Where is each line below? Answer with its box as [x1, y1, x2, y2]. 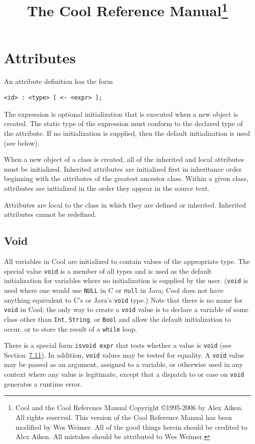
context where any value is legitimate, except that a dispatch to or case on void [4, 369, 244, 379]
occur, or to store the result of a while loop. [4, 323, 137, 334]
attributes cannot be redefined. [4, 209, 97, 219]
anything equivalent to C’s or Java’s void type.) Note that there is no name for [4, 294, 243, 305]
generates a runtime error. [4, 378, 82, 389]
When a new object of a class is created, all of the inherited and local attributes [4, 154, 244, 164]
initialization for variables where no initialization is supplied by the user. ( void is [4, 275, 248, 286]
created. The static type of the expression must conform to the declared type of [4, 118, 243, 129]
